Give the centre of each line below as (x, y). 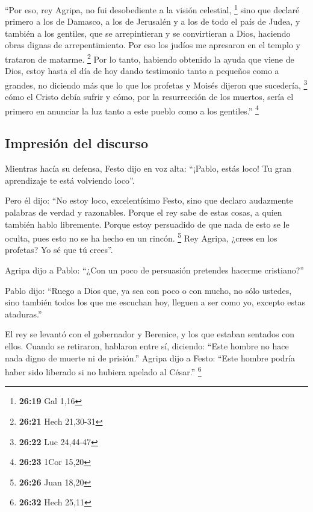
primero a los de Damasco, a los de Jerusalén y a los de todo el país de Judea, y (153, 21)
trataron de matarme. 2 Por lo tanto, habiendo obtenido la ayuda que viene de (150, 58)
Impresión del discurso (77, 143)
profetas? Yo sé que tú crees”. (59, 250)
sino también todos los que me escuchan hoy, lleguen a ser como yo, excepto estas (155, 302)
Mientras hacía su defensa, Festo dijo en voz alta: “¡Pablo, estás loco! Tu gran (148, 168)
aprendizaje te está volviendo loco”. (70, 180)
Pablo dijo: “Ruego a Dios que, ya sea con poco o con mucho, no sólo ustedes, (148, 290)
